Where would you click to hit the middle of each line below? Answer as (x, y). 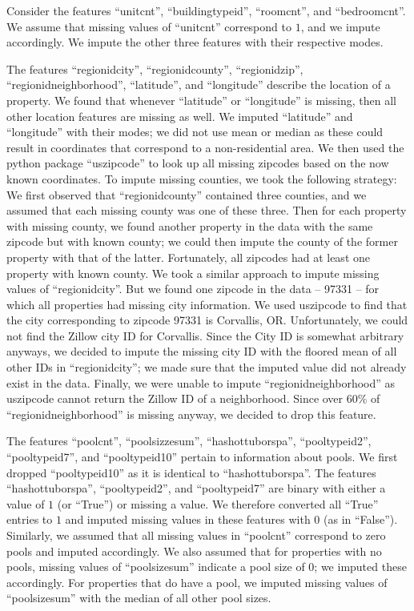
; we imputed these (360, 567)
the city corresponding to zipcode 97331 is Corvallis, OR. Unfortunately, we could (207, 320)
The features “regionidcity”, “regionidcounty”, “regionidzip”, (155, 68)
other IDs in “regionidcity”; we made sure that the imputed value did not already (207, 367)
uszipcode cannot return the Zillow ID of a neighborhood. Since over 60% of (193, 398)
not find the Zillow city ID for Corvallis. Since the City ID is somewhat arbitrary (205, 335)
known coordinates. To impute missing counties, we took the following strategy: (202, 178)
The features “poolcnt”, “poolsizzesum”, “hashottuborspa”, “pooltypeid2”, (189, 441)
